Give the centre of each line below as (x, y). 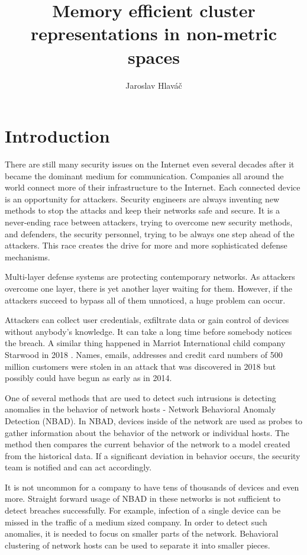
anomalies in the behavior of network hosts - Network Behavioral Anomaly (140, 409)
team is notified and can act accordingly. (78, 467)
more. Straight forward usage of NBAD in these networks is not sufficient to (143, 498)
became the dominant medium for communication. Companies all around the (144, 175)
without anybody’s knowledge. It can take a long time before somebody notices (148, 331)
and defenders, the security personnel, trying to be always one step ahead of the (150, 233)
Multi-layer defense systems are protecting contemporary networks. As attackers (150, 277)
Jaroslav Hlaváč (154, 85)
